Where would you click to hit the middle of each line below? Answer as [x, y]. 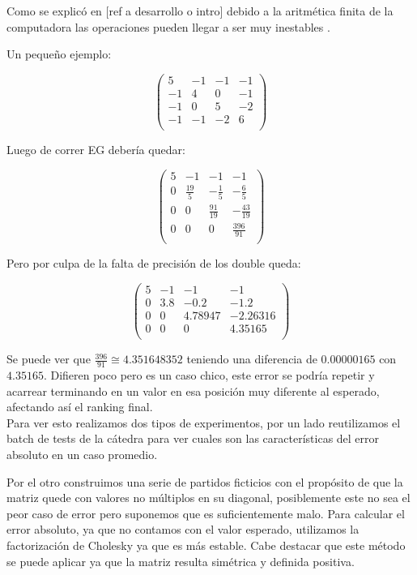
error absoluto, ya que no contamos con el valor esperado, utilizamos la [183, 529]
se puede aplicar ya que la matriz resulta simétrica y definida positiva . [181, 561]
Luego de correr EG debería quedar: [96, 149]
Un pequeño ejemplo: [59, 54]
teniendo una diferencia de [252, 359]
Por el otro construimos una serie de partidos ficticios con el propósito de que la [205, 481]
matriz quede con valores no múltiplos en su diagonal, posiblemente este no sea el [208, 498]
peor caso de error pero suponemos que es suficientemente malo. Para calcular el [206, 513]
